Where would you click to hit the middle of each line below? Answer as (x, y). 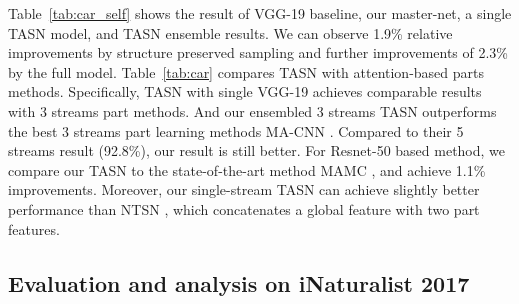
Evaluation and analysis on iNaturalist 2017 (239, 282)
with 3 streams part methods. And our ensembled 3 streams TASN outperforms (252, 110)
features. (34, 228)
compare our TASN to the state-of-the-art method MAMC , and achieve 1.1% (247, 169)
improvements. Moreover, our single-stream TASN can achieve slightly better (244, 189)
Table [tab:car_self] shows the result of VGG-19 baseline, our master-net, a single (260, 13)
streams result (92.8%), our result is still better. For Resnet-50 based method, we (257, 150)
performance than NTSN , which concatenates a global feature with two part (244, 208)
